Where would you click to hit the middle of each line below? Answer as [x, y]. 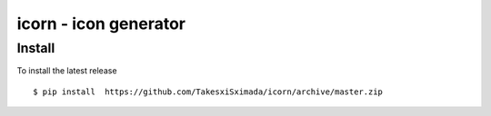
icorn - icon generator [101, 24]
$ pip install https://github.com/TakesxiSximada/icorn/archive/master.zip [208, 92]
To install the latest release [67, 71]
